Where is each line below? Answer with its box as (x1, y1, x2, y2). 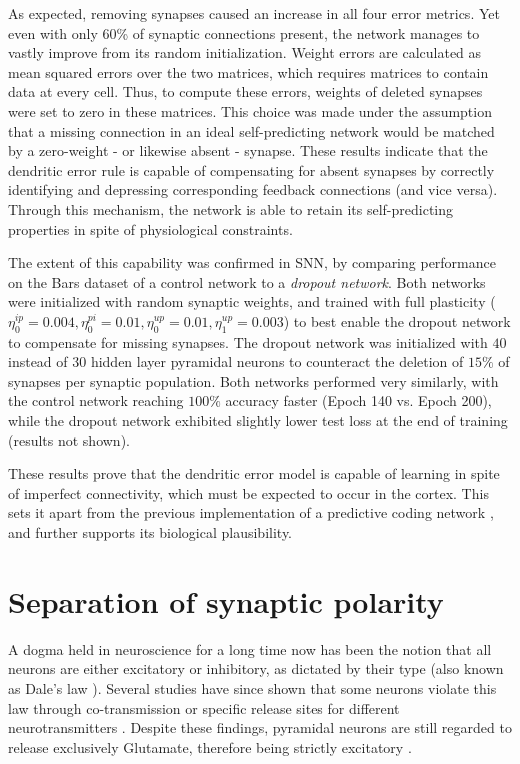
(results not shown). (8, 429, 130, 450)
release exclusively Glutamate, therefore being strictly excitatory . (8, 736, 412, 757)
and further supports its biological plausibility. (8, 522, 293, 543)
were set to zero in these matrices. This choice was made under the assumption (8, 100, 492, 121)
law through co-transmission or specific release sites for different (8, 697, 400, 718)
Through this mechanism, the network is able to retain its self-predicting (8, 198, 454, 219)
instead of (8, 351, 68, 372)
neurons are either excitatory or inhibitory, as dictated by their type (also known (8, 658, 504, 679)
